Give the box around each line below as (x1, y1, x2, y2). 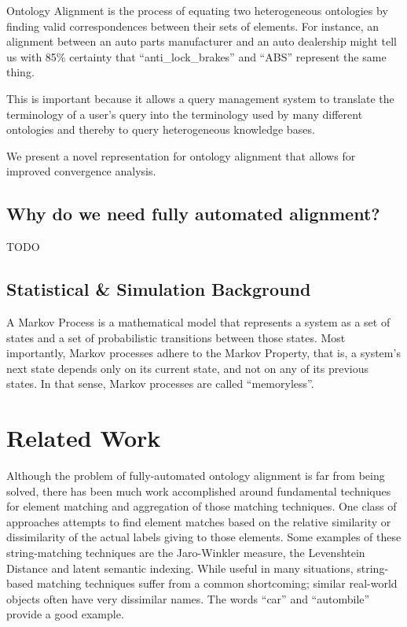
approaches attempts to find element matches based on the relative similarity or (6, 513, 391, 529)
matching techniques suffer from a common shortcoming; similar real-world (36, 575, 398, 592)
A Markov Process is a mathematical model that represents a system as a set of (6, 313, 390, 330)
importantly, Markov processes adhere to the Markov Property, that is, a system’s (6, 345, 401, 361)
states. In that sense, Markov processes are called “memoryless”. (6, 375, 314, 392)
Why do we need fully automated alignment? (6, 201, 380, 226)
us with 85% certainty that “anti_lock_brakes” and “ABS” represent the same (6, 48, 387, 65)
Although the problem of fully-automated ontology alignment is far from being (6, 467, 385, 484)
